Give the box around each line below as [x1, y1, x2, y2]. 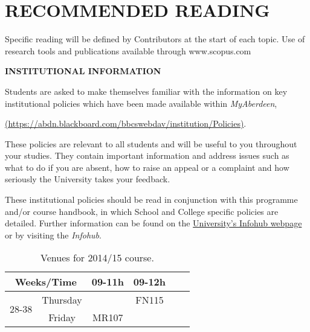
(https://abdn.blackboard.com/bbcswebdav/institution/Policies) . [5, 117, 247, 130]
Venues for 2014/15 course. [40, 251, 154, 265]
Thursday [42, 293, 82, 307]
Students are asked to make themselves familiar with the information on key [5, 85, 288, 97]
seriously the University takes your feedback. [5, 173, 170, 185]
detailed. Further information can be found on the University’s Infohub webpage [5, 217, 302, 229]
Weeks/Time [15, 275, 77, 289]
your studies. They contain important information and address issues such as [5, 149, 289, 162]
